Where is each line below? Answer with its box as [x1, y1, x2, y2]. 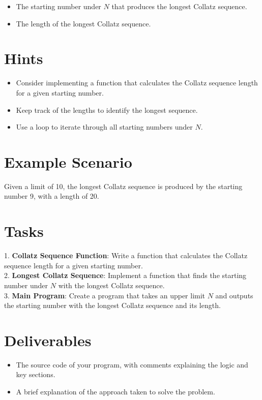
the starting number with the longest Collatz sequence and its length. [4, 300, 221, 311]
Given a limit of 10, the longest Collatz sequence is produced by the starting [4, 180, 243, 191]
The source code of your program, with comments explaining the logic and [16, 359, 248, 370]
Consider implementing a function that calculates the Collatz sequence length [16, 77, 258, 88]
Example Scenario [4, 151, 132, 172]
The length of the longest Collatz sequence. [16, 18, 151, 28]
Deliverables [4, 329, 92, 350]
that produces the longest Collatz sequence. [111, 1, 247, 11]
